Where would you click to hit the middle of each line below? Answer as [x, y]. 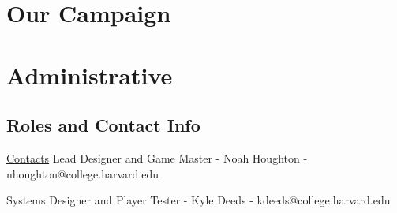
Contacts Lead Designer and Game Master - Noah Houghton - [157, 157]
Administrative [90, 75]
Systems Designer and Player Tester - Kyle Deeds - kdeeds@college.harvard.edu [198, 200]
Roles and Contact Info [103, 125]
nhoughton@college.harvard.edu [83, 173]
